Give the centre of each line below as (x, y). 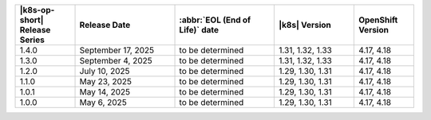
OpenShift (378, 20)
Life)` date (199, 30)
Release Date (105, 25)
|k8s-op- (37, 10)
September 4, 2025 (116, 61)
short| (32, 20)
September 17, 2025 (117, 50)
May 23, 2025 (105, 81)
